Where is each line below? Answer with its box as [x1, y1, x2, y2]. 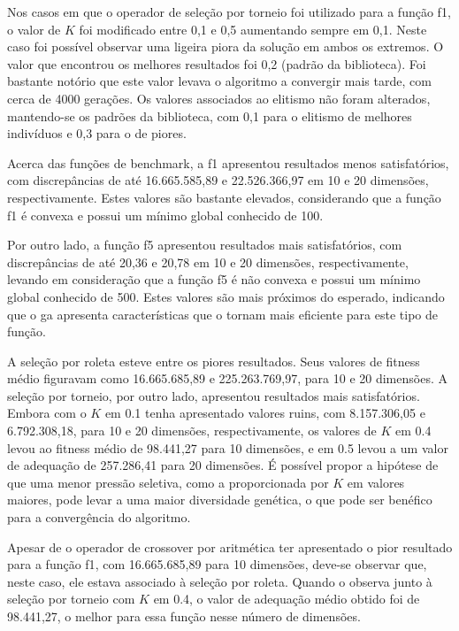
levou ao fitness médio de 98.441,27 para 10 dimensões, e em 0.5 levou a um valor [7, 438, 448, 457]
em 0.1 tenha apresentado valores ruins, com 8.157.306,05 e [104, 404, 425, 422]
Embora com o [7, 404, 87, 422]
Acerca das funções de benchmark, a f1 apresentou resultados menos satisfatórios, [7, 153, 449, 172]
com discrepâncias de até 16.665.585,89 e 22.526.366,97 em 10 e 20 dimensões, [7, 171, 429, 189]
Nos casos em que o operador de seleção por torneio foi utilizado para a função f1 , [7, 3, 451, 20]
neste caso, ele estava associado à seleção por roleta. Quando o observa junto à [7, 572, 432, 590]
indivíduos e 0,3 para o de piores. [7, 124, 187, 142]
